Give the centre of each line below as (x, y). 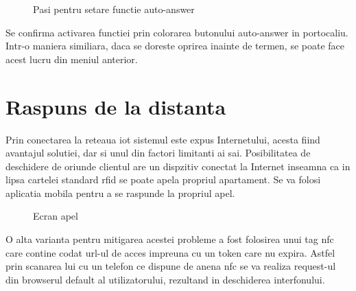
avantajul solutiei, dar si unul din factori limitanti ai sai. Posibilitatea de (158, 153)
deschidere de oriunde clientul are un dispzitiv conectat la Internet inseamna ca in (178, 166)
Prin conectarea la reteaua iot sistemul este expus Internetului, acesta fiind (163, 139)
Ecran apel (56, 216)
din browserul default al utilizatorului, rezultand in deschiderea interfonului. (165, 279)
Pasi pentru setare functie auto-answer (114, 9)
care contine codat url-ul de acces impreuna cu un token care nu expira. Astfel (170, 252)
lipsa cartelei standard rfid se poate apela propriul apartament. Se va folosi (163, 179)
